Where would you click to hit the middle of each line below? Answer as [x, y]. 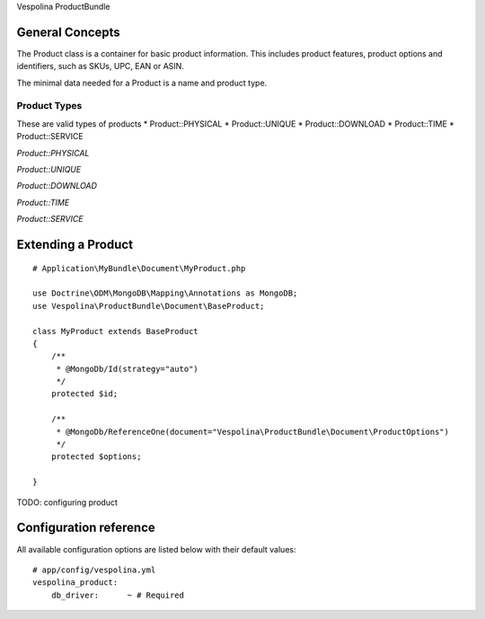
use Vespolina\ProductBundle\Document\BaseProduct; [149, 306]
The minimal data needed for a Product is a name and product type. [142, 83]
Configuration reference [86, 528]
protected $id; [84, 394]
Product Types [49, 106]
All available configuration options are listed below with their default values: [156, 549]
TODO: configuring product [67, 502]
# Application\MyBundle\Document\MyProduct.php [139, 268]
